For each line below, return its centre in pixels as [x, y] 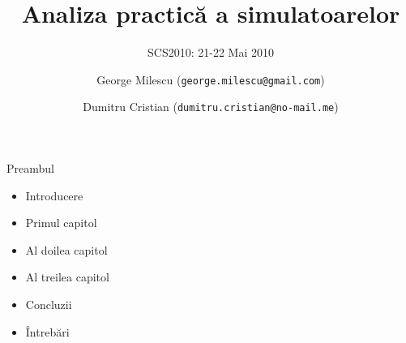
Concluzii [49, 304]
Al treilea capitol [67, 277]
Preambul [30, 168]
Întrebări [47, 331]
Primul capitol [61, 223]
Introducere [54, 195]
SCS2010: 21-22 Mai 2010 [211, 52]
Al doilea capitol [66, 249]
